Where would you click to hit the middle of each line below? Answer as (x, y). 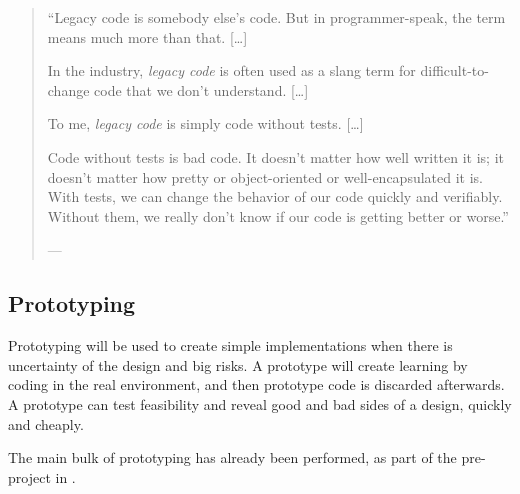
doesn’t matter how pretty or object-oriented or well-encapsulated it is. (265, 176)
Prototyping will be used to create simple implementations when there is (230, 345)
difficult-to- (454, 70)
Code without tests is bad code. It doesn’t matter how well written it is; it (275, 156)
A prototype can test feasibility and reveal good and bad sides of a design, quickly (260, 403)
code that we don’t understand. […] (201, 89)
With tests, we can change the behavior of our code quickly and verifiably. (275, 196)
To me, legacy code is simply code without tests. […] (205, 123)
